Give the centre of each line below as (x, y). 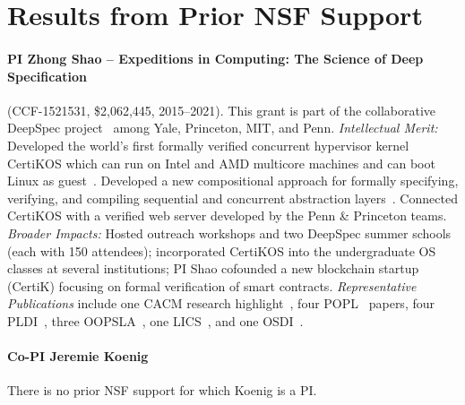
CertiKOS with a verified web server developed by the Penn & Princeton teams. (227, 215)
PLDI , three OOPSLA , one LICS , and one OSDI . (155, 320)
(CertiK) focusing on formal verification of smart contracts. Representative (212, 285)
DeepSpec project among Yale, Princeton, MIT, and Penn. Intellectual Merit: (223, 128)
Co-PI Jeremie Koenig (78, 356)
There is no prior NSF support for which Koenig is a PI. (162, 390)
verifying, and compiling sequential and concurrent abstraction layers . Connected (232, 198)
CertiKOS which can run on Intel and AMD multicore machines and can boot (221, 163)
